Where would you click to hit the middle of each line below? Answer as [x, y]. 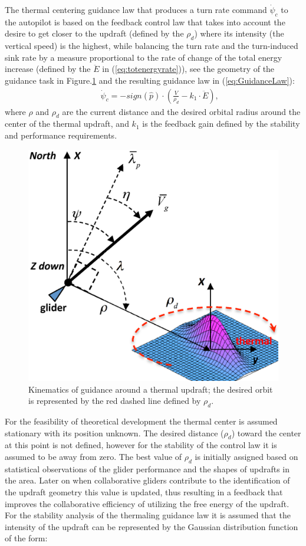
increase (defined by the [48, 69]
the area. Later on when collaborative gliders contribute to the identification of [147, 480]
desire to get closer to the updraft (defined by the [94, 33]
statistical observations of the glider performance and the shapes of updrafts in [147, 468]
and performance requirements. [61, 135]
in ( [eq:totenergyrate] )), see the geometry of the [188, 69]
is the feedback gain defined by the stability [221, 124]
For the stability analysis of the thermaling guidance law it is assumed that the [148, 515]
